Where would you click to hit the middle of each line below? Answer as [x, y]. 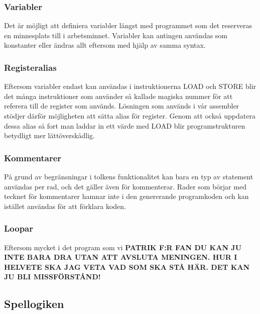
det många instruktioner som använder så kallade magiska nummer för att [118, 96]
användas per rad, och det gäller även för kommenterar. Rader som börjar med [125, 186]
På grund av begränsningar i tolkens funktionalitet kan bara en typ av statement [129, 176]
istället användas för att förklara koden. [65, 206]
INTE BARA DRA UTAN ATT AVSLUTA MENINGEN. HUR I [121, 257]
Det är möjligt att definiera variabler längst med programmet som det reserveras [128, 25]
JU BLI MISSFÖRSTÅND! [52, 277]
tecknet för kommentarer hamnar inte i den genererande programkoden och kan [126, 196]
